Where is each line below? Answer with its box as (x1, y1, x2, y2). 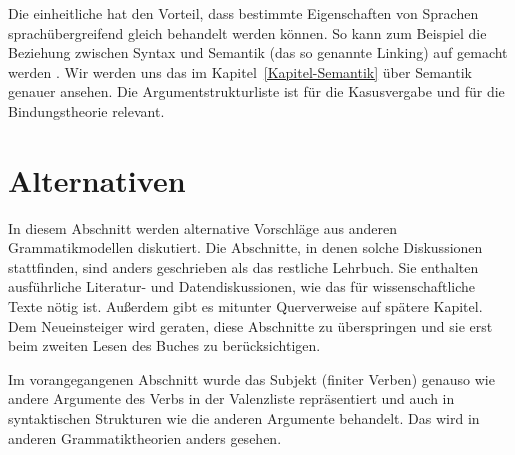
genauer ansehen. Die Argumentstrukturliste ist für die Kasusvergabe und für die (8, 81, 505, 102)
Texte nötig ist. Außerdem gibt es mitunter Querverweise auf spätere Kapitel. (8, 296, 483, 317)
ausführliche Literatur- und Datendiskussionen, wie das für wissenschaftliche (8, 276, 476, 297)
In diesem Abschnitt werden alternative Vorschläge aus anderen (8, 217, 397, 238)
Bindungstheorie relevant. (8, 100, 165, 121)
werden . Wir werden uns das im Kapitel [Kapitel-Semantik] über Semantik (8, 61, 472, 82)
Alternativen (8, 159, 186, 200)
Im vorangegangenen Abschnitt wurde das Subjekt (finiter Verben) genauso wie (8, 368, 495, 389)
